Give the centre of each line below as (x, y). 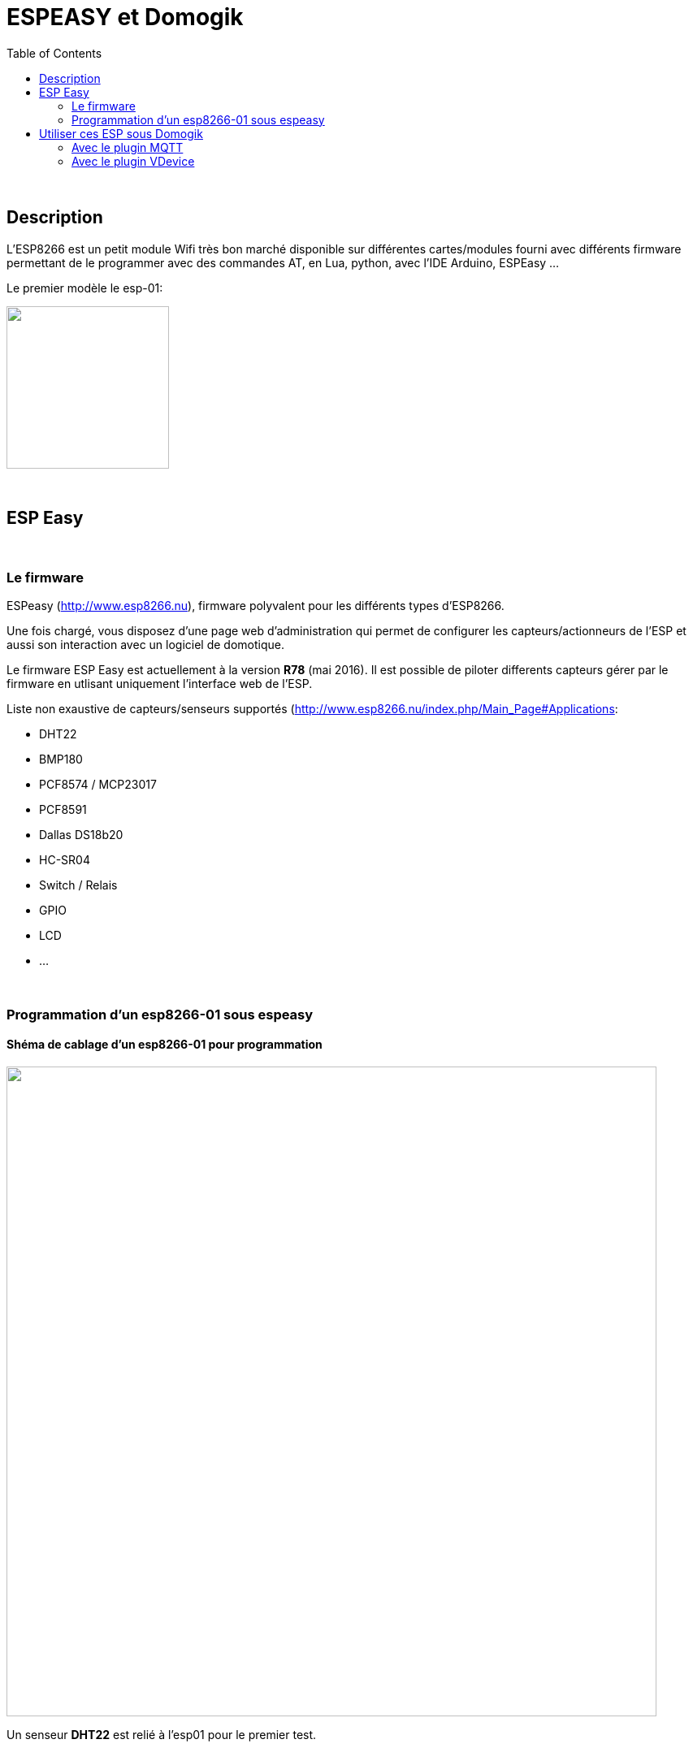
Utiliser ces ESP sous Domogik (121, 133)
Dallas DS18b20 (81, 835)
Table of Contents (54, 53)
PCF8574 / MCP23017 (98, 785)
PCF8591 (63, 810)
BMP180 (61, 759)
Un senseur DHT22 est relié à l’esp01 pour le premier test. (162, 1734)
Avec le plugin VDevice (133, 161)
